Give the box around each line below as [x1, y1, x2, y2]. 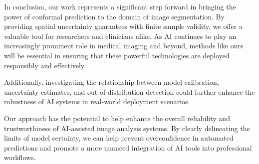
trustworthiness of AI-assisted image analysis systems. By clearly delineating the [4, 123, 250, 133]
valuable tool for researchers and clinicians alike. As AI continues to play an [4, 30, 237, 41]
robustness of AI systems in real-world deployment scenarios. [4, 96, 190, 107]
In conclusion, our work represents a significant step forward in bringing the [4, 1, 236, 11]
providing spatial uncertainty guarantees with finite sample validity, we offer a [4, 21, 243, 31]
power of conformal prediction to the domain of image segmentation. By [4, 11, 225, 21]
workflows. [4, 152, 36, 163]
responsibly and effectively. [4, 60, 86, 70]
